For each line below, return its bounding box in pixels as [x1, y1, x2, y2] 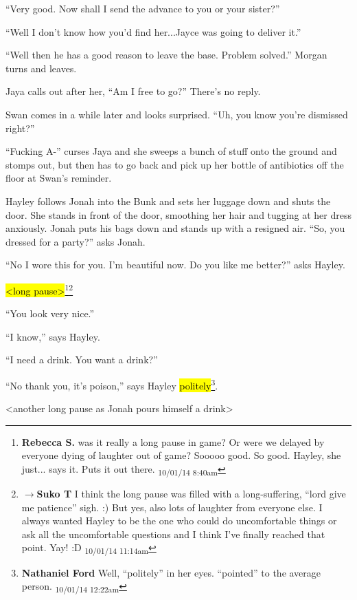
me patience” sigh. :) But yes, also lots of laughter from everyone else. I [21, 500, 323, 514]
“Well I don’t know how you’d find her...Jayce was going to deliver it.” [5, 24, 301, 39]
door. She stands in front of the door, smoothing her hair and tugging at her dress [5, 207, 352, 222]
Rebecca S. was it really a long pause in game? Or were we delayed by [21, 434, 325, 449]
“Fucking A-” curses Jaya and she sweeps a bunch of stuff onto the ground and [5, 144, 337, 158]
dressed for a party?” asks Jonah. [5, 234, 146, 248]
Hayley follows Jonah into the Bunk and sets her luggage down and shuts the [5, 193, 331, 208]
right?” [5, 120, 35, 135]
